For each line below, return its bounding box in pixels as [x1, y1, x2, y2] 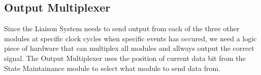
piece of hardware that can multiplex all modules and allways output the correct [4, 43, 254, 53]
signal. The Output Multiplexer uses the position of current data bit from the [4, 52, 246, 63]
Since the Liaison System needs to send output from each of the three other [4, 23, 240, 34]
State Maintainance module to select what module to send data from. [4, 62, 221, 73]
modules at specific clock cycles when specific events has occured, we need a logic [4, 33, 257, 43]
